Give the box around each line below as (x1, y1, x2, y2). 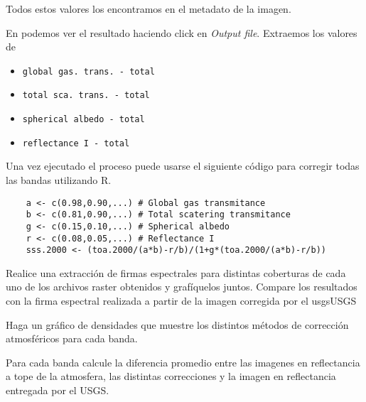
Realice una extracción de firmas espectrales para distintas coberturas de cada (6, 265, 346, 280)
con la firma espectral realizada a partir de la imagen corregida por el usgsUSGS (6, 293, 357, 308)
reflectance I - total (22, 138, 130, 148)
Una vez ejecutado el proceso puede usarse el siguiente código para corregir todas (6, 158, 360, 173)
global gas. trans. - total (22, 66, 155, 77)
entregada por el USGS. (6, 383, 109, 398)
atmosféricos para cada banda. (6, 331, 138, 346)
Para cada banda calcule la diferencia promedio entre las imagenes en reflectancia (6, 354, 360, 369)
